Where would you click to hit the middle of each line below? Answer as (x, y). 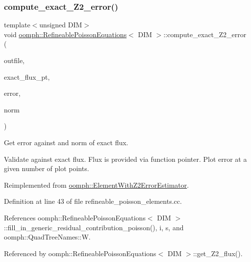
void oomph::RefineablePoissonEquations (65, 34)
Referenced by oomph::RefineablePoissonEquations (80, 253)
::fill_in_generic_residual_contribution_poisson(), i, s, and (94, 227)
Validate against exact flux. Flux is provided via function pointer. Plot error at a (125, 159)
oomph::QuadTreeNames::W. (47, 237)
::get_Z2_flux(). (218, 253)
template (17, 25)
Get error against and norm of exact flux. (66, 142)
